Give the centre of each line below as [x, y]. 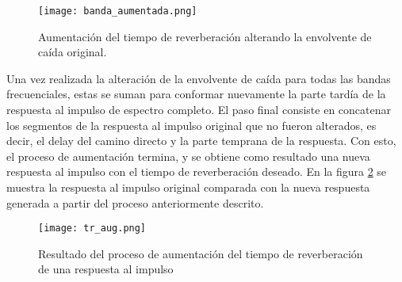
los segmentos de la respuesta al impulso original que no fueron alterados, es [191, 125]
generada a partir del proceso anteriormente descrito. [135, 202]
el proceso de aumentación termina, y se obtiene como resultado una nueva [188, 156]
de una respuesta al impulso [106, 269]
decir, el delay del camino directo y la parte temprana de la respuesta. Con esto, [201, 141]
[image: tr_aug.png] [92, 229]
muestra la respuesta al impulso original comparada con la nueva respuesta [188, 187]
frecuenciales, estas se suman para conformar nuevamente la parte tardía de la [196, 94]
